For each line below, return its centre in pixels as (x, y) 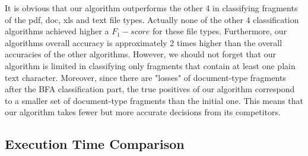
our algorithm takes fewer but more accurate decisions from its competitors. (143, 112)
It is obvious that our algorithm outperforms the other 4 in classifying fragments (151, 8)
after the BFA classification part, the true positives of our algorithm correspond (150, 89)
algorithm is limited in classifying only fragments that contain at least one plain (150, 65)
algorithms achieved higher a (57, 31)
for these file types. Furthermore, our (220, 31)
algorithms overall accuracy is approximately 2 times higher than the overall (144, 42)
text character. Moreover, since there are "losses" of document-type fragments (145, 77)
